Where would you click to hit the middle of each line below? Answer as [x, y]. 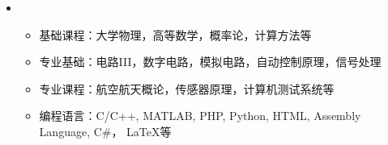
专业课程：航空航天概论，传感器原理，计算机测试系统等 [187, 88]
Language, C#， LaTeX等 [105, 131]
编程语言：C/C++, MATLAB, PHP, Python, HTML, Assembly [200, 116]
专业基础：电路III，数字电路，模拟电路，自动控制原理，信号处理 [210, 62]
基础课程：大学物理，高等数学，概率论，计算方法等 [175, 34]
